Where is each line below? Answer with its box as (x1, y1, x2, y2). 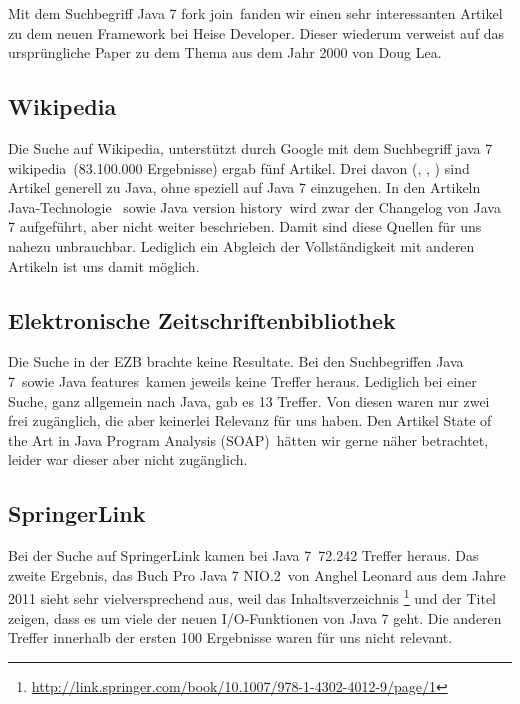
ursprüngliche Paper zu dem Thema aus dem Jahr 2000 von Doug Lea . (8, 42, 442, 63)
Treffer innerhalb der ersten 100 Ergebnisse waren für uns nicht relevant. (8, 627, 453, 648)
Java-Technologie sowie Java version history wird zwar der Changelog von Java (8, 196, 501, 217)
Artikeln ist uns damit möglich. (8, 255, 200, 276)
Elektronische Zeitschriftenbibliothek (8, 304, 396, 335)
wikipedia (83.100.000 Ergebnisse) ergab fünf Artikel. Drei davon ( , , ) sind (8, 157, 470, 178)
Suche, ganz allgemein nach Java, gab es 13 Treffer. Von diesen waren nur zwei (8, 390, 490, 411)
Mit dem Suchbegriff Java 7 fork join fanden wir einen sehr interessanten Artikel (8, 3, 503, 23)
